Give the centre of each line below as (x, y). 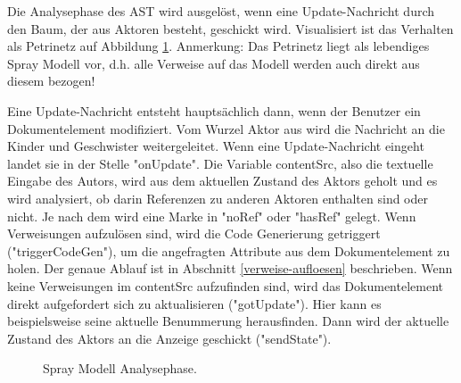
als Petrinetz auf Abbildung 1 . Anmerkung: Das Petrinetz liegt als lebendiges (218, 46)
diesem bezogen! (51, 81)
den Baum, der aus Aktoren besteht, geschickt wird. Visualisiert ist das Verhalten (230, 28)
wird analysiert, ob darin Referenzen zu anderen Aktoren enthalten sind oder (218, 198)
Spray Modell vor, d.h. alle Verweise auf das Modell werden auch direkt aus (214, 63)
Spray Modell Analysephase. (120, 368)
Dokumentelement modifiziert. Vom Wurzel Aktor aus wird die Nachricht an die (226, 128)
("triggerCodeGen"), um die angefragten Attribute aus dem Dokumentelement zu (229, 250)
